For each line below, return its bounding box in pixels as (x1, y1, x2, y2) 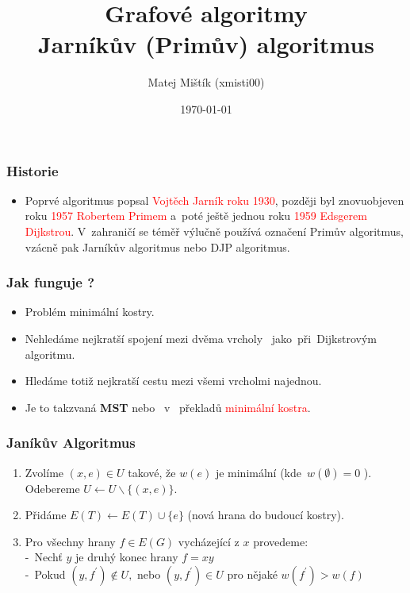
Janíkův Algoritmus (6, 433, 136, 452)
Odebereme (25, 479, 80, 496)
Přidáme (25, 506, 67, 523)
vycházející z (178, 533, 239, 549)
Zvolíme (25, 464, 64, 480)
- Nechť (25, 549, 63, 565)
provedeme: (253, 533, 308, 549)
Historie (6, 160, 59, 180)
